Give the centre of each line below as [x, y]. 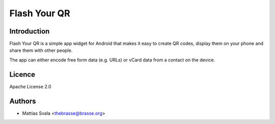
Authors [23, 101]
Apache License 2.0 [30, 86]
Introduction [30, 31]
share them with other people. [41, 50]
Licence [22, 74]
